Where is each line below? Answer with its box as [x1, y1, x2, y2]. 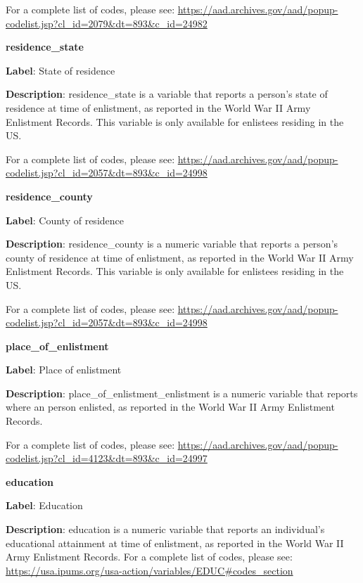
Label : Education [6, 498, 83, 513]
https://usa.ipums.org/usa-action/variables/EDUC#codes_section [6, 563, 293, 577]
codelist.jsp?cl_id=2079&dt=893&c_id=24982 [6, 15, 208, 30]
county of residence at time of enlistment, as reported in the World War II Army [6, 250, 354, 264]
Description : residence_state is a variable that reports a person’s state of [6, 87, 328, 101]
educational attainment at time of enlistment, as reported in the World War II [6, 535, 344, 550]
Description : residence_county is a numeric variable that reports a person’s [6, 236, 338, 251]
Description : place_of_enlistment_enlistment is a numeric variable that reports [6, 385, 358, 400]
